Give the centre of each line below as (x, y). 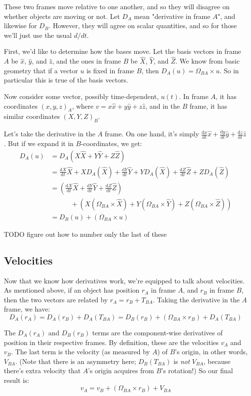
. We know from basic (207, 61)
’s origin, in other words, (211, 352)
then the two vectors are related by (56, 299)
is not (182, 361)
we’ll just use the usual (38, 35)
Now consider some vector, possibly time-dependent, (81, 96)
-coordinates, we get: (111, 143)
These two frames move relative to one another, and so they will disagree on (117, 6)
